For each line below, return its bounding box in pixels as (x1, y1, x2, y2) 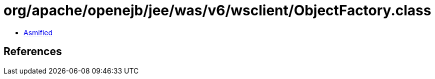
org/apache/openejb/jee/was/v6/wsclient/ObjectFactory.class (3, 2, 431, 19)
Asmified (23, 28, 53, 37)
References (3, 45, 62, 58)
